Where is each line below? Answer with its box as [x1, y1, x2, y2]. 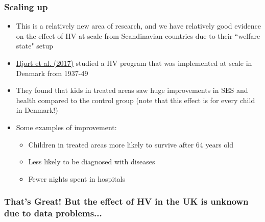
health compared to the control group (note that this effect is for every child [16, 94, 255, 105]
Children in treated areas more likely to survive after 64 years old [28, 139, 234, 150]
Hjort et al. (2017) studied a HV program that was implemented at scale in [16, 58, 252, 68]
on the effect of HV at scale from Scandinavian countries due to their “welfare [16, 30, 260, 41]
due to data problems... [4, 207, 102, 219]
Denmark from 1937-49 [16, 67, 88, 78]
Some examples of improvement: [16, 121, 117, 132]
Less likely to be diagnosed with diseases [28, 156, 155, 167]
